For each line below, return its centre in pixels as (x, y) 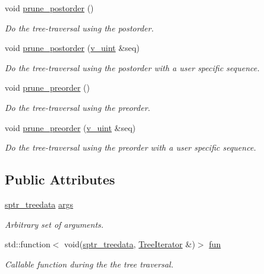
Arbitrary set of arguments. (54, 224)
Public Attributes (60, 179)
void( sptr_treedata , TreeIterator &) (130, 244)
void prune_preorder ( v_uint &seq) (70, 127)
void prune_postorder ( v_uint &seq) (72, 48)
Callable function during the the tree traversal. (89, 264)
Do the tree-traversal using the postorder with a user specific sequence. (132, 67)
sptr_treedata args (39, 204)
